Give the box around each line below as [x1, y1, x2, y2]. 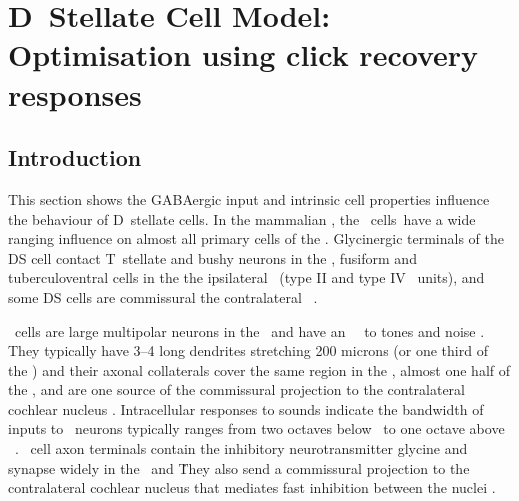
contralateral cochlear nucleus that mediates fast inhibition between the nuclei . [8, 477, 496, 498]
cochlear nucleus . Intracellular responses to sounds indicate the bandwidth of [8, 398, 484, 419]
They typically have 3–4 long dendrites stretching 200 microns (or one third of [8, 340, 488, 361]
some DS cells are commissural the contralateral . [8, 286, 318, 307]
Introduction [8, 142, 142, 173]
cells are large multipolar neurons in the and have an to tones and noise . [14, 320, 485, 341]
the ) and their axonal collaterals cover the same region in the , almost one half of [8, 359, 511, 380]
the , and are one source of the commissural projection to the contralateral [8, 379, 466, 400]
